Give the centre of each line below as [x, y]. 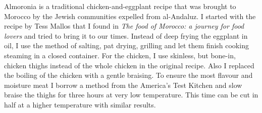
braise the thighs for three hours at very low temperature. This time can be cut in [131, 95]
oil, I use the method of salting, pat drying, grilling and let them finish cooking [126, 45]
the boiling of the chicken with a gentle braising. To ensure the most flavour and [128, 75]
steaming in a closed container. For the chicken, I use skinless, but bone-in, [120, 55]
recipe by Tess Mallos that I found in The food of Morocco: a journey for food [124, 26]
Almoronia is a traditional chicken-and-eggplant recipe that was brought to [120, 6]
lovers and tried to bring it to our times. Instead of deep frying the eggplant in [126, 35]
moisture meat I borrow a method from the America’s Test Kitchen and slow [123, 85]
